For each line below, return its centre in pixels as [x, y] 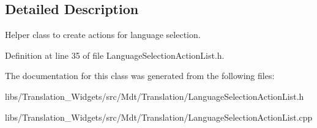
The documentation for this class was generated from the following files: [140, 76]
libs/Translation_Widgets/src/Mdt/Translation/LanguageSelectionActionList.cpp [159, 117]
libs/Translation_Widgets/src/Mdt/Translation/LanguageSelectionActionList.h [155, 96]
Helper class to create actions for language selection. [103, 35]
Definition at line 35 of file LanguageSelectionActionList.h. [115, 55]
